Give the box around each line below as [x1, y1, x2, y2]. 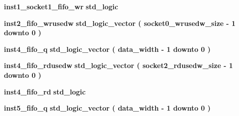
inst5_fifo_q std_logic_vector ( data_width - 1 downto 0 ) [4, 103, 211, 113]
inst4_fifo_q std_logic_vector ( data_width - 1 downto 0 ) [4, 44, 211, 54]
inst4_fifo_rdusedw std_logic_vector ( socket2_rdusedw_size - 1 [4, 60, 233, 70]
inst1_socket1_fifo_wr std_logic [4, 1, 118, 11]
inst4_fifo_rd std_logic [4, 86, 86, 96]
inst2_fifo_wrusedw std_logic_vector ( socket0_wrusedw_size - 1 [4, 18, 236, 28]
